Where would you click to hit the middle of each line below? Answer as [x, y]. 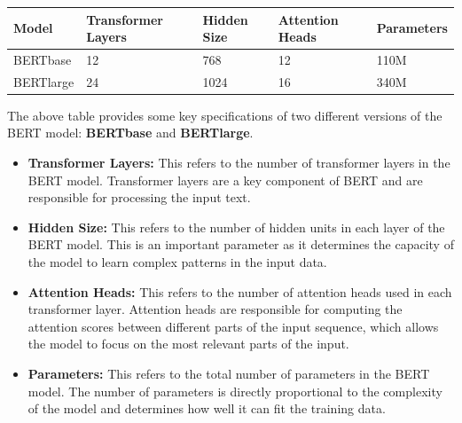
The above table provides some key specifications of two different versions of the [225, 115]
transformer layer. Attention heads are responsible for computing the [215, 309]
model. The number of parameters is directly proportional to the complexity [235, 391]
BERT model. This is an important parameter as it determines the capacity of [241, 244]
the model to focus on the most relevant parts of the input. [188, 344]
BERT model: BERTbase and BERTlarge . [130, 133]
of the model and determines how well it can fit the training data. [207, 408]
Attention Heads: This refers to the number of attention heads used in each [240, 291]
